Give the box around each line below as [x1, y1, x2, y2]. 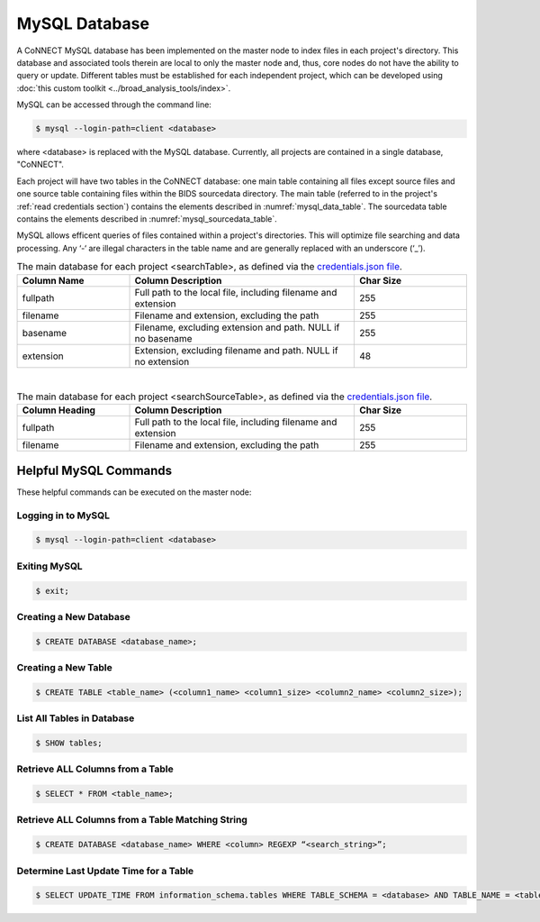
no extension [134, 355, 190, 368]
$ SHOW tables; [35, 737, 103, 748]
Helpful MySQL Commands [16, 462, 173, 478]
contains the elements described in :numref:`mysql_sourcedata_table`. [16, 214, 278, 224]
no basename [134, 332, 193, 344]
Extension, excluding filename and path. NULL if [134, 343, 338, 356]
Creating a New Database [16, 610, 130, 623]
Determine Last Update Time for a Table [16, 864, 194, 877]
